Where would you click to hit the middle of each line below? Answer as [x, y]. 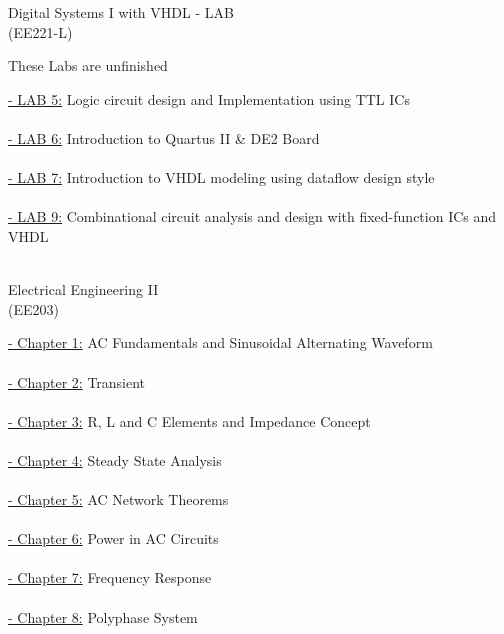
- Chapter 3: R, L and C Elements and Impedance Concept [189, 420]
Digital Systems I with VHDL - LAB [121, 12]
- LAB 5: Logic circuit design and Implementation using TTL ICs [209, 98]
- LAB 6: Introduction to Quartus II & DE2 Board [164, 137]
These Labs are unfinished [88, 65]
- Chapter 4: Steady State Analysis [115, 459]
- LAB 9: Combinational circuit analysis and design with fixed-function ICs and [252, 216]
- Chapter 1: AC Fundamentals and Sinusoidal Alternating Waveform [220, 342]
